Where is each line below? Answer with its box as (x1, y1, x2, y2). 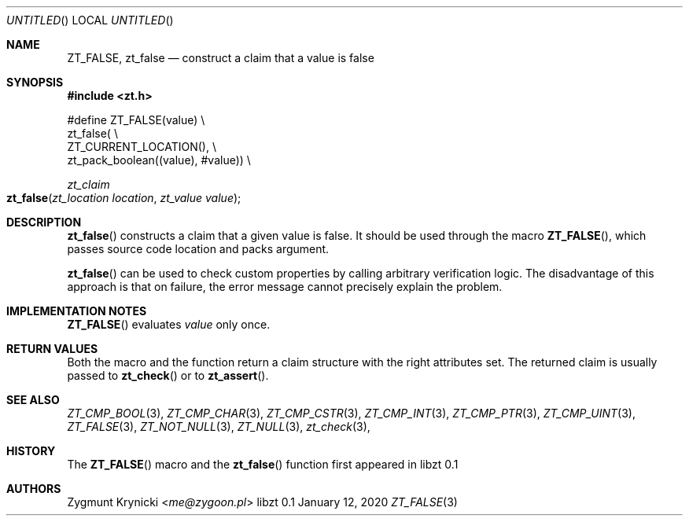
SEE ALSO (6, 393, 60, 406)
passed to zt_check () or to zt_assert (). (67, 369, 269, 382)
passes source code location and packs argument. (67, 242, 330, 255)
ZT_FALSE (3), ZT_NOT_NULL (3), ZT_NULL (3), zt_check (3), (67, 420, 370, 433)
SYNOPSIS (6, 75, 64, 89)
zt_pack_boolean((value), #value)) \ (67, 153, 251, 167)
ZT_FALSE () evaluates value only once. (67, 318, 271, 331)
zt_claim (67, 178, 110, 191)
